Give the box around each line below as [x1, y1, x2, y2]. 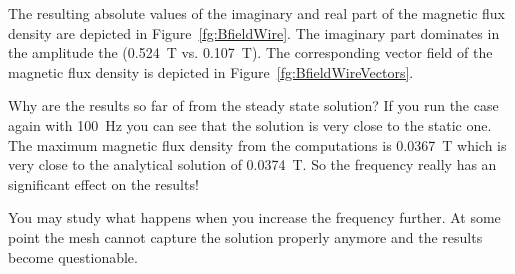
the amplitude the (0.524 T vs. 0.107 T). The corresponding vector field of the [8, 42, 493, 63]
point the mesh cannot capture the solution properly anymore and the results [8, 226, 483, 247]
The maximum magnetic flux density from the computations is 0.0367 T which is [8, 134, 507, 155]
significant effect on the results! [8, 173, 199, 194]
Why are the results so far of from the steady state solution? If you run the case [8, 95, 499, 116]
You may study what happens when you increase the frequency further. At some [8, 207, 501, 228]
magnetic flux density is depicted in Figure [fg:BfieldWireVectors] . [8, 61, 414, 82]
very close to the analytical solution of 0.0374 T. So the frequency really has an [8, 154, 497, 175]
